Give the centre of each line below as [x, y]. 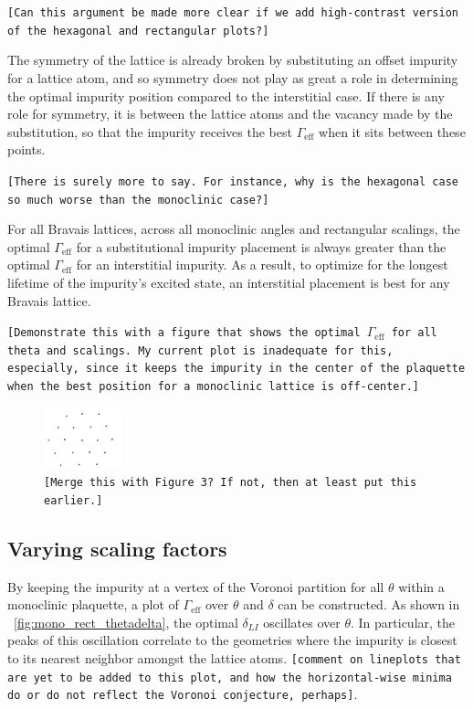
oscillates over [302, 622]
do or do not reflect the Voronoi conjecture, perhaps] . [183, 694]
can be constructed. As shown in [369, 604]
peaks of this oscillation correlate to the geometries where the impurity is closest [232, 640]
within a [421, 586]
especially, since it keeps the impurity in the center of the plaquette [236, 369]
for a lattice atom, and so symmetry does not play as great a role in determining [233, 77]
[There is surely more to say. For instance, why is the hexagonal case [233, 181]
